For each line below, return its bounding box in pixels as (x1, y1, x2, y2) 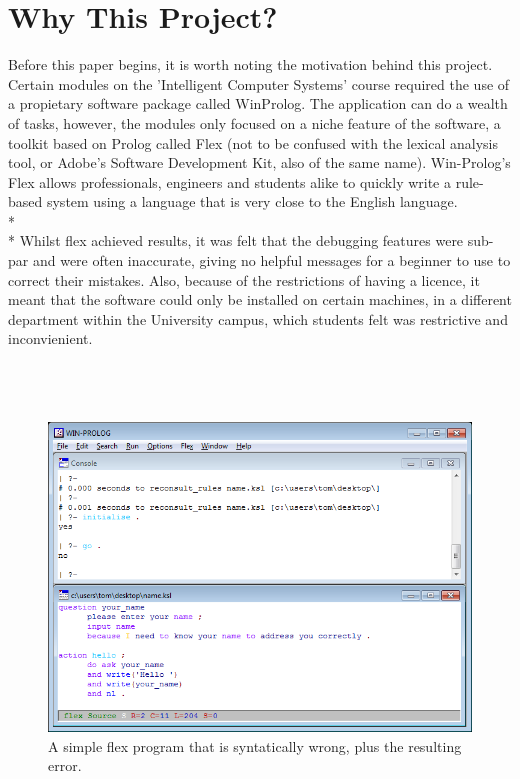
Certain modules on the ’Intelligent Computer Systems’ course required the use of (8, 73, 510, 94)
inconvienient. (8, 328, 93, 349)
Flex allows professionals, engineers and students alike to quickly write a (8, 171, 452, 192)
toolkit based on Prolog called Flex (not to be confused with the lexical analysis (8, 132, 498, 153)
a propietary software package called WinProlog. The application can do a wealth (8, 93, 508, 114)
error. (48, 755, 82, 776)
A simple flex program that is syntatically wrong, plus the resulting (48, 735, 462, 756)
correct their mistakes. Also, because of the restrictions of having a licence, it (8, 269, 480, 290)
